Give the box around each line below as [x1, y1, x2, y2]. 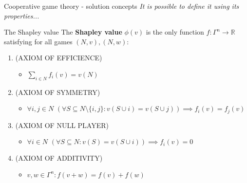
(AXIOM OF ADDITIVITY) [15, 153, 103, 163]
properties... [4, 10, 39, 20]
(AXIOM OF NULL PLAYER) [15, 120, 109, 130]
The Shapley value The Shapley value [4, 27, 122, 37]
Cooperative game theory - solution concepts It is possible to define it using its [4, 1, 239, 11]
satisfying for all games [4, 36, 73, 46]
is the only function [146, 27, 204, 37]
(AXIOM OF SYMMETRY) [15, 87, 100, 97]
